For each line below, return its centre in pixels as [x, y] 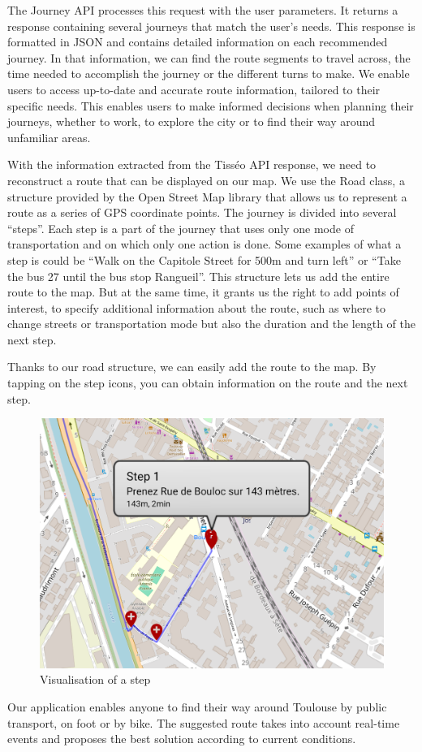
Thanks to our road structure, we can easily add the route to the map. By [192, 367]
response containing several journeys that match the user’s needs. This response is [211, 26]
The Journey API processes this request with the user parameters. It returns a [203, 10]
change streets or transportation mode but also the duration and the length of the [211, 324]
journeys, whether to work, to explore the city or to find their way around [192, 121]
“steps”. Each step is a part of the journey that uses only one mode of [181, 228]
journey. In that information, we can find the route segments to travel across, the [209, 57]
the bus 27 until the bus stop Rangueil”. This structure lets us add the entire [198, 276]
